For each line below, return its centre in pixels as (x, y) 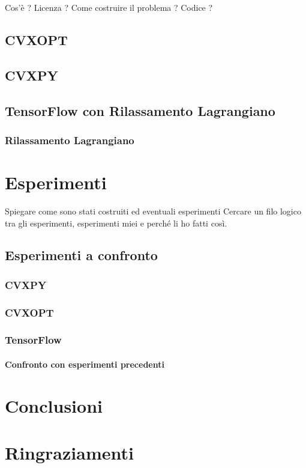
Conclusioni (54, 405)
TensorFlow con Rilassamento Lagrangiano (140, 110)
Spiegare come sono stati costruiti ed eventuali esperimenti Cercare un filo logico (153, 211)
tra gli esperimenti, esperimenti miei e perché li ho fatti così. (116, 223)
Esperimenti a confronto (81, 255)
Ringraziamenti (69, 453)
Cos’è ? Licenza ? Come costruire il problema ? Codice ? (109, 7)
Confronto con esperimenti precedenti (85, 364)
